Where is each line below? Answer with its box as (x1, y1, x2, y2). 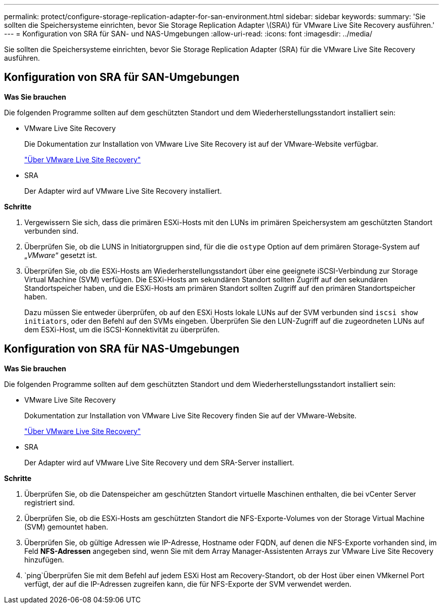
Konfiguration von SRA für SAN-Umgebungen (4, 71, 240, 84)
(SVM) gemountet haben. (24, 522, 108, 531)
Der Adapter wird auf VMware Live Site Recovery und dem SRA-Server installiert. (24, 458, 294, 467)
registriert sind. (24, 498, 75, 507)
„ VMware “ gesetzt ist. (24, 250, 97, 259)
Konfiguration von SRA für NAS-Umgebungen (4, 342, 240, 356)
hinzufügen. (24, 555, 64, 564)
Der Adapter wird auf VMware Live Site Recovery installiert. (24, 186, 222, 195)
